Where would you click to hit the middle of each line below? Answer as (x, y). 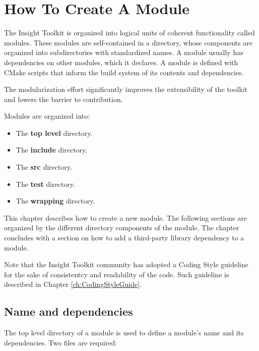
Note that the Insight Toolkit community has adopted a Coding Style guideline (126, 264)
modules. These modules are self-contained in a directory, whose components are (128, 42)
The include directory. (52, 150)
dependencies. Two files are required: (61, 342)
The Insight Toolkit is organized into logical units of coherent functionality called (129, 33)
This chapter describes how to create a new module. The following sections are (125, 217)
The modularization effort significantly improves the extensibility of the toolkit (126, 89)
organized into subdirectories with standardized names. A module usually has (124, 52)
